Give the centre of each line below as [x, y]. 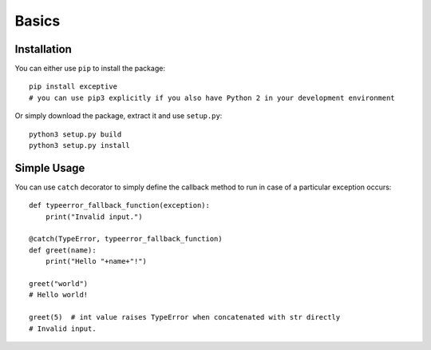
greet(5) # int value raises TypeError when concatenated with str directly [185, 317]
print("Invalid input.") [94, 217]
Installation [43, 49]
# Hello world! [59, 295]
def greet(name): [63, 250]
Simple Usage [50, 168]
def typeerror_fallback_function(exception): [120, 205]
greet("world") [59, 284]
